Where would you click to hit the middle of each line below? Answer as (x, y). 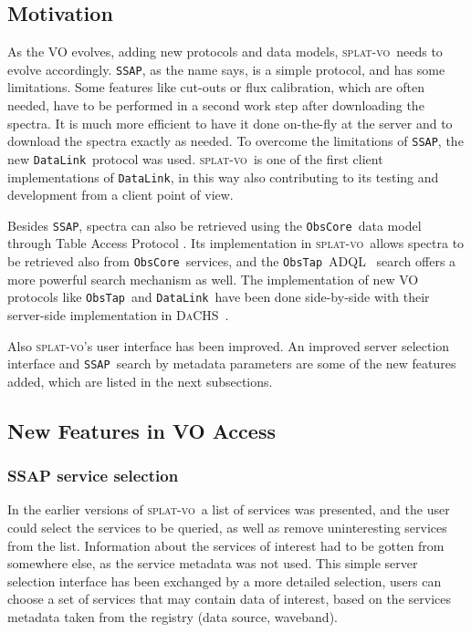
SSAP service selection (93, 476)
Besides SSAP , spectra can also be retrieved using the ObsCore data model (215, 225)
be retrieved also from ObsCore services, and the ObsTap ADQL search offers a (232, 261)
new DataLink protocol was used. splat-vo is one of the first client (195, 158)
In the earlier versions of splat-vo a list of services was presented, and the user (229, 509)
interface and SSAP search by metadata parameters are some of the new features (232, 363)
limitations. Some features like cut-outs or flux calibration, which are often (216, 87)
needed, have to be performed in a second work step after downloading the (216, 105)
